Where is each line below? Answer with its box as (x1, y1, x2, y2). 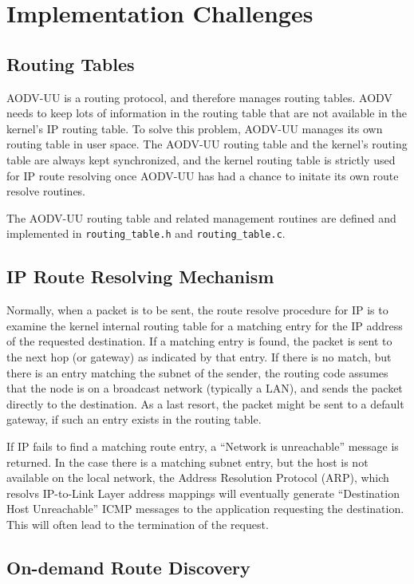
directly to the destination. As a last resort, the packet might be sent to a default (6, 395, 404, 412)
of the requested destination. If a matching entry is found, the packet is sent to (6, 333, 392, 349)
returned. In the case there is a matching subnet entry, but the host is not (6, 453, 369, 470)
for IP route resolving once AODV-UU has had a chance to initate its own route (6, 167, 399, 183)
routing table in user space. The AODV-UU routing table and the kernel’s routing (6, 136, 408, 152)
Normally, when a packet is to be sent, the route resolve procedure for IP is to (6, 302, 388, 318)
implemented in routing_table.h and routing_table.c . (6, 225, 286, 242)
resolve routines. (6, 183, 86, 199)
